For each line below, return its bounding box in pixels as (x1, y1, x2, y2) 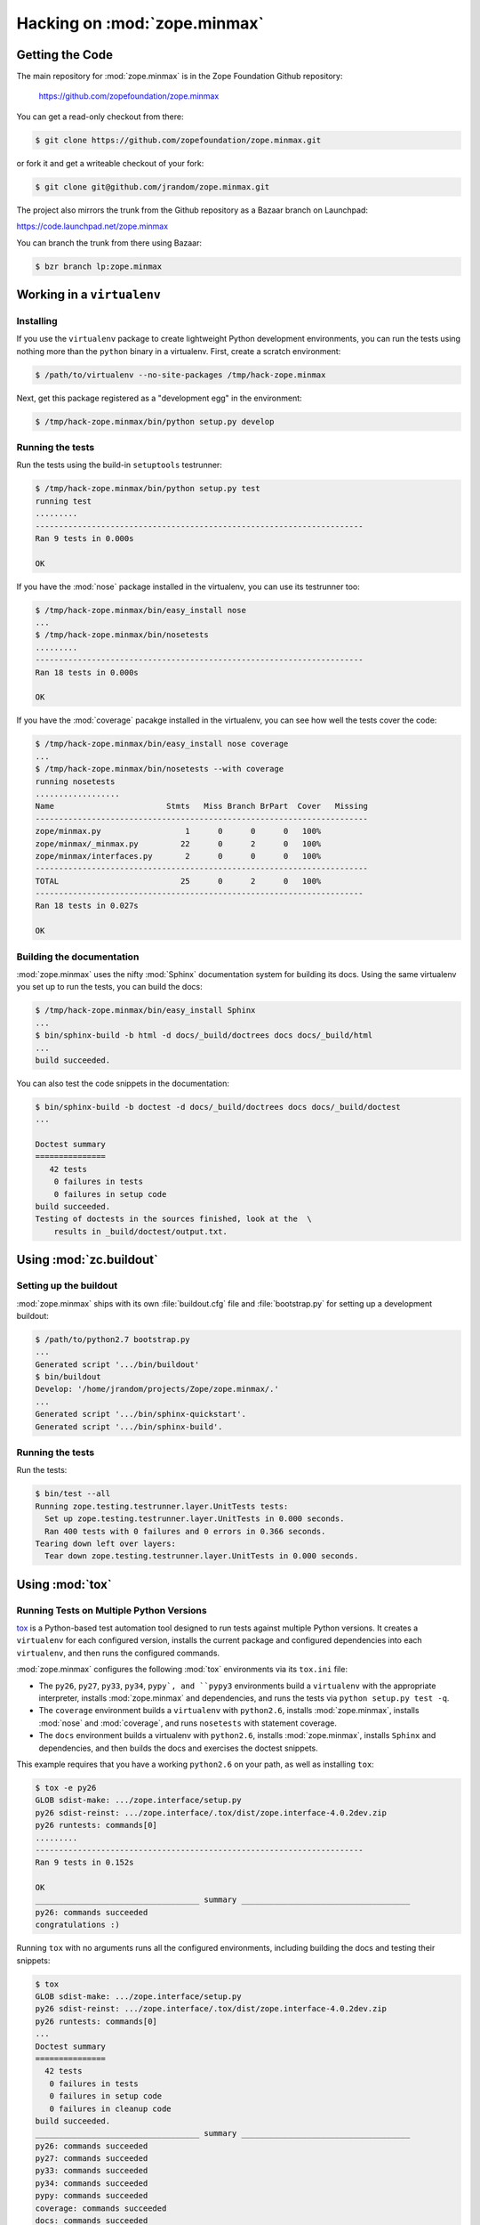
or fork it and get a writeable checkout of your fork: (16, 158, 204, 168)
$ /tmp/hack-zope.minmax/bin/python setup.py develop (35, 417, 275, 426)
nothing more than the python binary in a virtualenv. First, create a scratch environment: (16, 345, 341, 356)
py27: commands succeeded (35, 2154, 148, 2164)
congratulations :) (35, 1920, 120, 1930)
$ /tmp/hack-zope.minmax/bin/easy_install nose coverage (35, 739, 289, 749)
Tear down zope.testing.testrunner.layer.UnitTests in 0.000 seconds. (44, 1551, 359, 1561)
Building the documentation (16, 951, 140, 963)
